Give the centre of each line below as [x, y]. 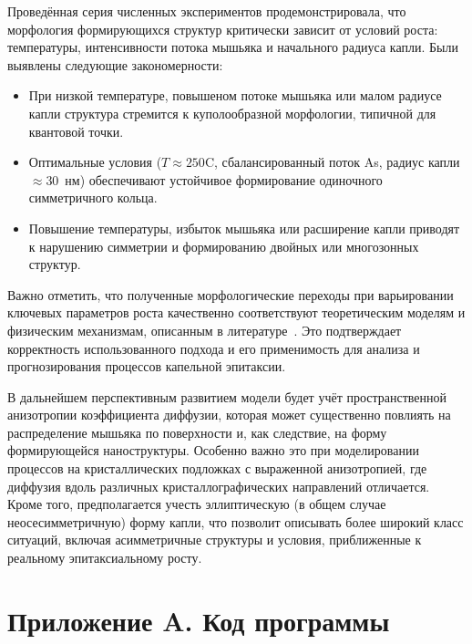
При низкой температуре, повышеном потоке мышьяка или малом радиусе [235, 95]
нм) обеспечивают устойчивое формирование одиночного [224, 179]
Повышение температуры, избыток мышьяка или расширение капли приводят [244, 228]
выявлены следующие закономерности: [115, 64]
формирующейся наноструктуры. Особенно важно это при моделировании [213, 450]
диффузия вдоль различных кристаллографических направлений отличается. [219, 486]
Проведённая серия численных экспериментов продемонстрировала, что [207, 11]
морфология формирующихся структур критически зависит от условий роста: [223, 29]
